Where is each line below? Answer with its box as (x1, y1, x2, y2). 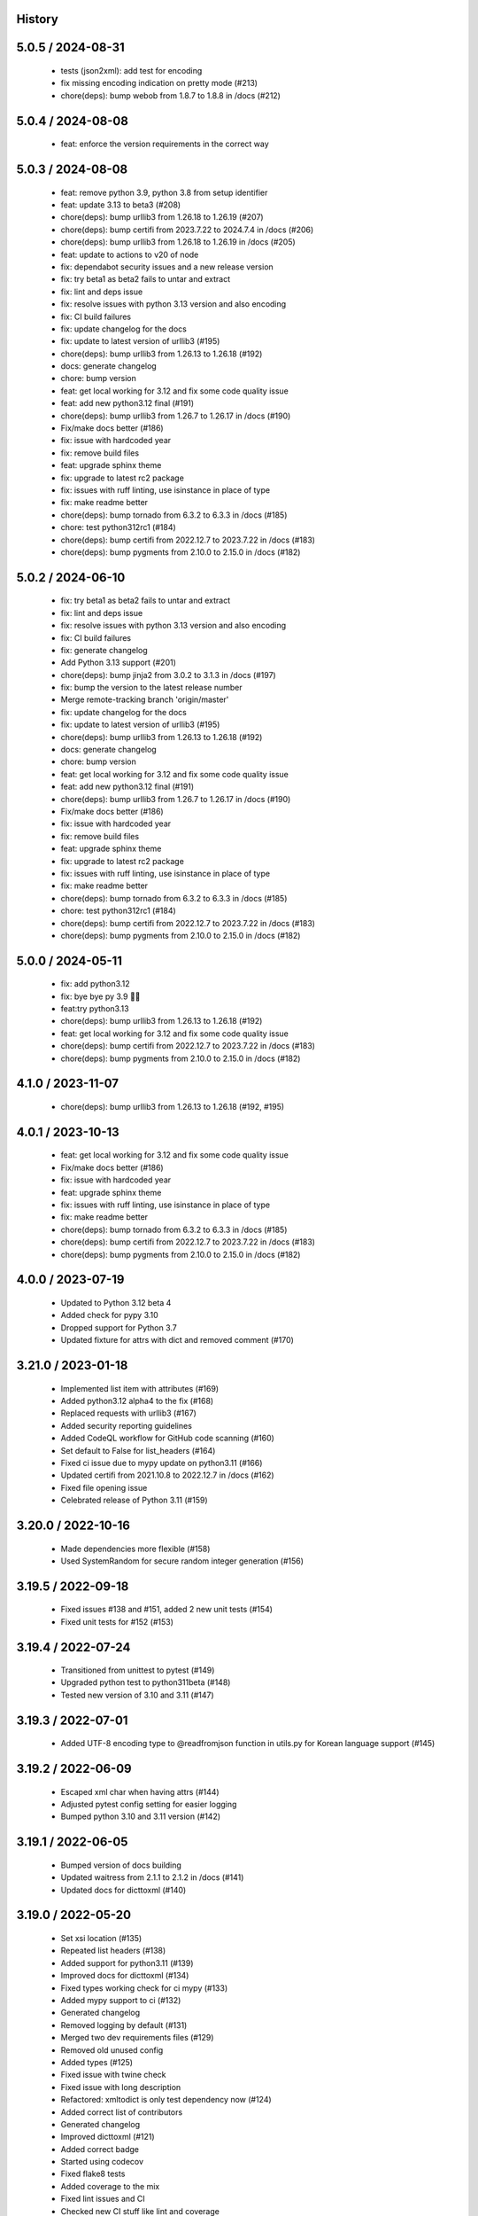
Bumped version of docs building (60, 1860, 181, 1870)
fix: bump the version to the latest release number (60, 683, 243, 693)
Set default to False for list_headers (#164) (60, 1445, 216, 1455)
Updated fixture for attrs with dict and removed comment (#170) (60, 1335, 294, 1346)
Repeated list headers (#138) (60, 1946, 166, 1956)
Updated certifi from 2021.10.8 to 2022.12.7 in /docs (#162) (60, 1470, 274, 1480)
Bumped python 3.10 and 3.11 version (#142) (60, 1811, 221, 1822)
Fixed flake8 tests (60, 2168, 126, 2180)
